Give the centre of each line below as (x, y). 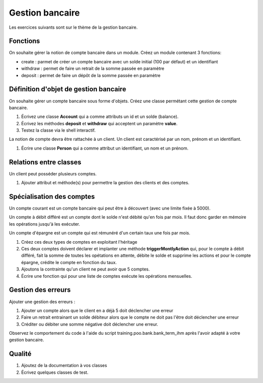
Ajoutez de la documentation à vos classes (64, 365)
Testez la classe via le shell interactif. (58, 130)
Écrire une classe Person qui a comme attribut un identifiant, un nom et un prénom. (105, 148)
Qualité (20, 354)
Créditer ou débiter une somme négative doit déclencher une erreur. (90, 324)
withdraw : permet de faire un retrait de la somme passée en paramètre (93, 69)
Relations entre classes (45, 162)
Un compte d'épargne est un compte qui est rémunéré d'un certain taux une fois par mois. (100, 233)
